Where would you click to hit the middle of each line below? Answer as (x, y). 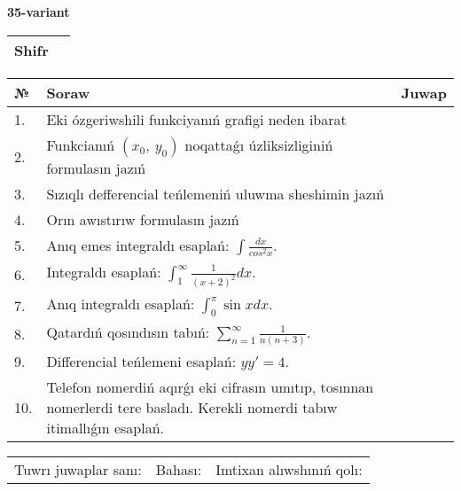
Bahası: (179, 470)
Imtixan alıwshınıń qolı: (289, 470)
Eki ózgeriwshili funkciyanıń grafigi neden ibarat (196, 119)
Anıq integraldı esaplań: (121, 303)
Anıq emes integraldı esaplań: (138, 245)
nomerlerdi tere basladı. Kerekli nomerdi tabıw (192, 408)
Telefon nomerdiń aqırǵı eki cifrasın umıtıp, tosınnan (210, 387)
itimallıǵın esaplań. (105, 428)
